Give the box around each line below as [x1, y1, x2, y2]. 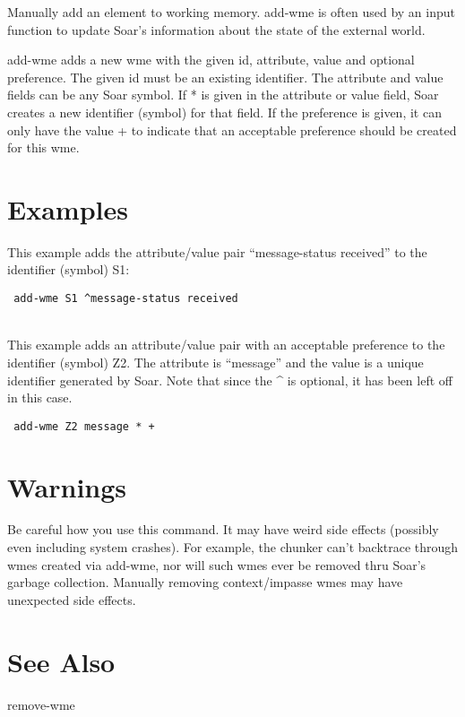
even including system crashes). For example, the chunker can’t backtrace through [7, 538, 459, 557]
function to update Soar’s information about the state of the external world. [7, 20, 426, 39]
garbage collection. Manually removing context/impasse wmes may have [7, 573, 403, 592]
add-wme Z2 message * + [13, 419, 155, 433]
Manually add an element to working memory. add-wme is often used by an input [7, 3, 455, 21]
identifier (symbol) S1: [7, 260, 130, 279]
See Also [7, 643, 116, 679]
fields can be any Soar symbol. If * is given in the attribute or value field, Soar [7, 85, 439, 104]
